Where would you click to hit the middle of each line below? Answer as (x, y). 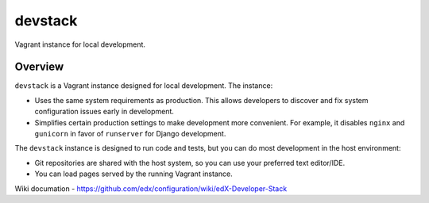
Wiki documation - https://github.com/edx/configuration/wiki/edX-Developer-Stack (151, 188)
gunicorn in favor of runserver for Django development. (130, 134)
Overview (39, 67)
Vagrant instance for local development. (80, 44)
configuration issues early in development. (104, 112)
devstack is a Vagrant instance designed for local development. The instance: (144, 86)
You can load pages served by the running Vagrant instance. (134, 174)
